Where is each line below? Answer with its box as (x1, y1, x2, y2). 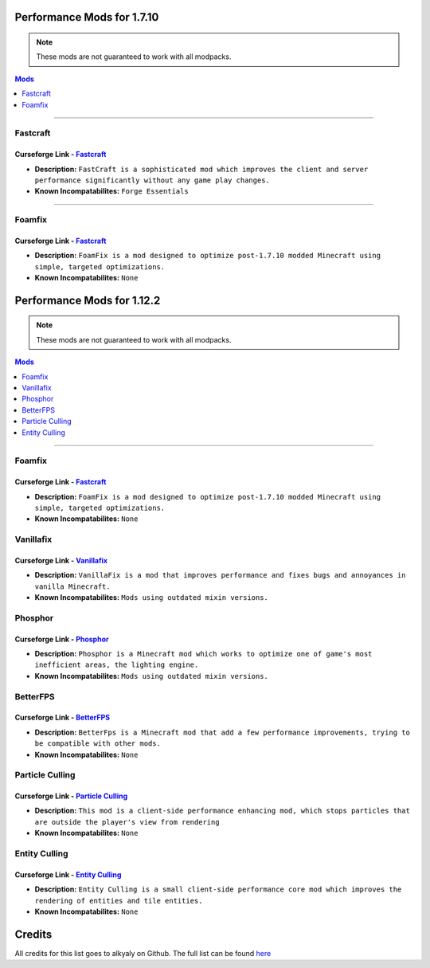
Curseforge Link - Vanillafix (14, 555, 107, 565)
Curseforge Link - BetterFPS (14, 713, 111, 723)
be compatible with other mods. (34, 739, 161, 748)
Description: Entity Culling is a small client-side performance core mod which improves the (34, 884, 402, 894)
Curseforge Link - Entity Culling (14, 869, 122, 880)
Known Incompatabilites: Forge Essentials (34, 186, 189, 196)
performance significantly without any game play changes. (34, 175, 271, 185)
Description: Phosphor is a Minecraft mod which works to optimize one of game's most (34, 649, 373, 658)
